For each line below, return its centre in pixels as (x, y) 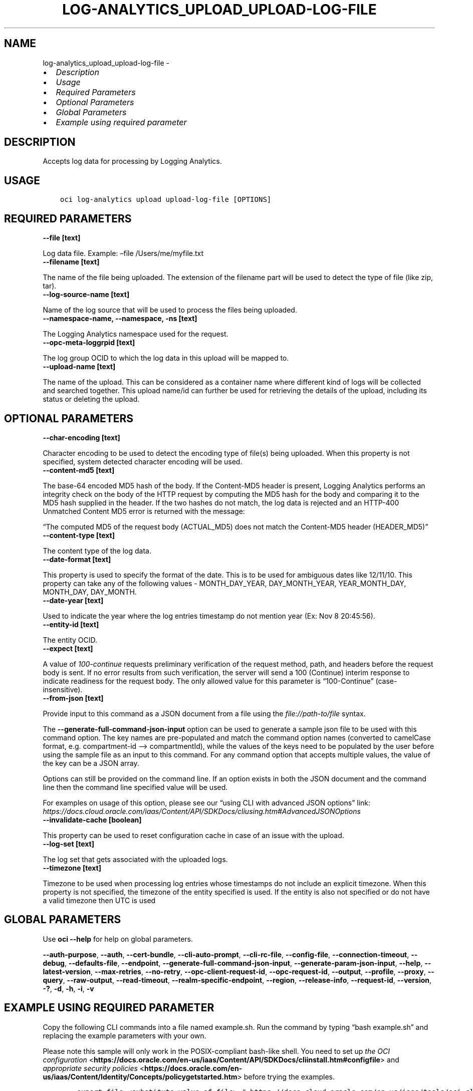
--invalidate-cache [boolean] (92, 820)
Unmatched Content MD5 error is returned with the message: (144, 511)
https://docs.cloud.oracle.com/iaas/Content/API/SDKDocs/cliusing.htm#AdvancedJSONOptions (202, 811)
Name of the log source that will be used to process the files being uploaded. (170, 310)
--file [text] (62, 238)
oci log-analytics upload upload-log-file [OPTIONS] (166, 200)
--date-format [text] (77, 559)
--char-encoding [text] (81, 437)
